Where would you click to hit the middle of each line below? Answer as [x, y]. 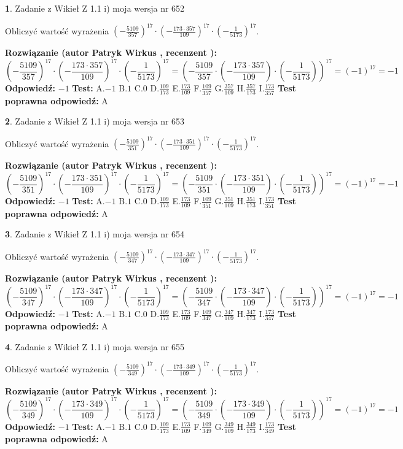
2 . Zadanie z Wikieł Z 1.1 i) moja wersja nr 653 [95, 121]
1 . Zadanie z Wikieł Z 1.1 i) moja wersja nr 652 [95, 8]
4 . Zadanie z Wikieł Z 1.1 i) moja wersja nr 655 [95, 346]
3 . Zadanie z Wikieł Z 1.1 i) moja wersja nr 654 [95, 234]
